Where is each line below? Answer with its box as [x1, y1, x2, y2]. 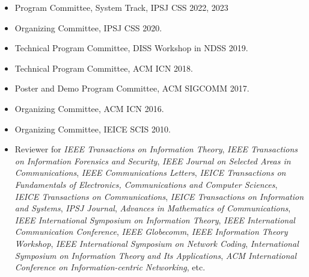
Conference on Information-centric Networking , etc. [14, 261, 206, 273]
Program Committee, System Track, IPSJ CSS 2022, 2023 [14, 1, 228, 13]
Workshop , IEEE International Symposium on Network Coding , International [14, 237, 299, 249]
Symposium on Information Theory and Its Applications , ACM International [14, 249, 297, 261]
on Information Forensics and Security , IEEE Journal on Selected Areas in [14, 154, 291, 167]
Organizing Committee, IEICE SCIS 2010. [14, 122, 171, 135]
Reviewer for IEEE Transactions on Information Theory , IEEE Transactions [14, 143, 298, 155]
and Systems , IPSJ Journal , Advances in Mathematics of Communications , [14, 202, 291, 214]
